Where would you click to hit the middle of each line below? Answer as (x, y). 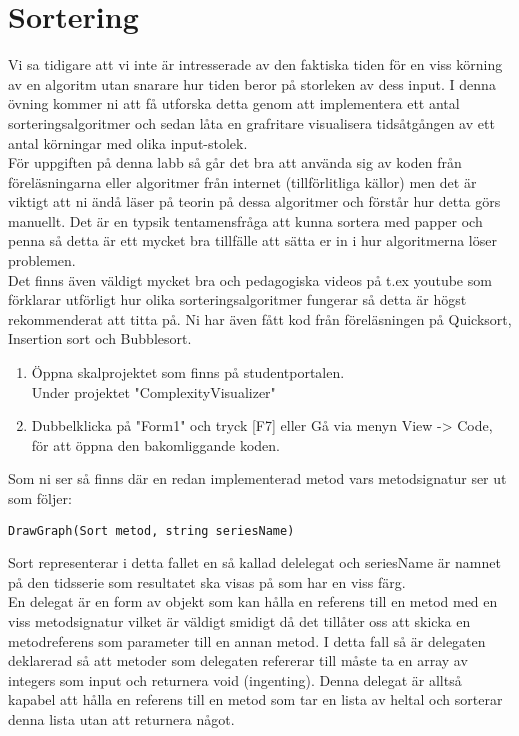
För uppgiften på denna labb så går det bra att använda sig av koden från (235, 162)
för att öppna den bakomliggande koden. (155, 444)
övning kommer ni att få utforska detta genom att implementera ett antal (234, 103)
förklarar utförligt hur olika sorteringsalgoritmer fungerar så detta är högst (237, 299)
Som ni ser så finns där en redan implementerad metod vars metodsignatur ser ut (257, 478)
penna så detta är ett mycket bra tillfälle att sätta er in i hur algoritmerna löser (252, 240)
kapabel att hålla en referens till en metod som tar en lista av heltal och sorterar (255, 699)
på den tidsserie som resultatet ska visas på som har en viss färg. (207, 581)
